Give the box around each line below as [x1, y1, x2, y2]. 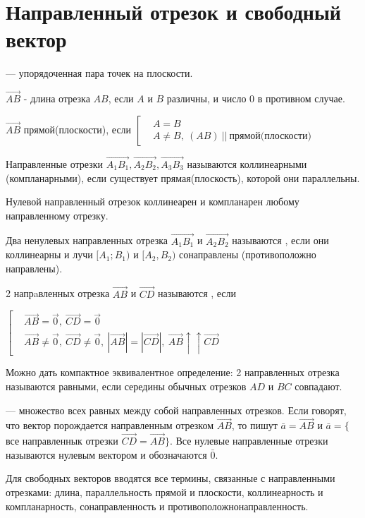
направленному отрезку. [6, 207, 109, 222]
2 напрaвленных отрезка [6, 286, 110, 301]
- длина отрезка [23, 91, 90, 106]
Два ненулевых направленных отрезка [6, 233, 168, 248]
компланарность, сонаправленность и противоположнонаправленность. [6, 498, 309, 513]
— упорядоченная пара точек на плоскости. [6, 66, 193, 80]
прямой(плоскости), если [23, 121, 132, 136]
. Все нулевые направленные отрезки [169, 433, 328, 448]
